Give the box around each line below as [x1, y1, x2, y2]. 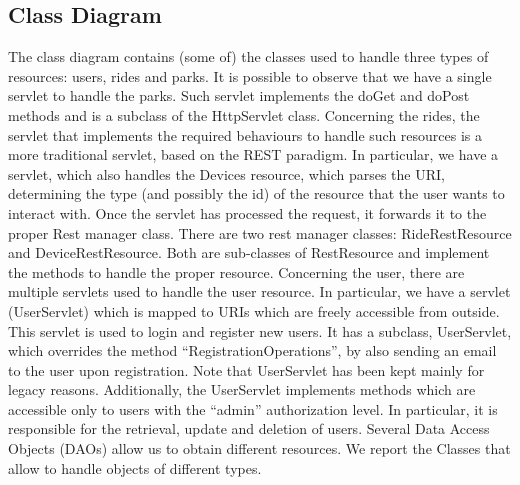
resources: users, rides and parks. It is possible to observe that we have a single [8, 65, 492, 86]
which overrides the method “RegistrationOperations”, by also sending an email [8, 340, 497, 361]
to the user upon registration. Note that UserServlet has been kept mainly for [8, 359, 485, 380]
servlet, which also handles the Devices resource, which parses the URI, [8, 163, 445, 184]
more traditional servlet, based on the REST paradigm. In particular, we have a [8, 144, 499, 165]
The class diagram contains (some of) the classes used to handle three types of [8, 46, 489, 67]
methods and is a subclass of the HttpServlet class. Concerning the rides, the [8, 104, 480, 125]
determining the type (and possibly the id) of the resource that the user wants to [8, 183, 505, 204]
